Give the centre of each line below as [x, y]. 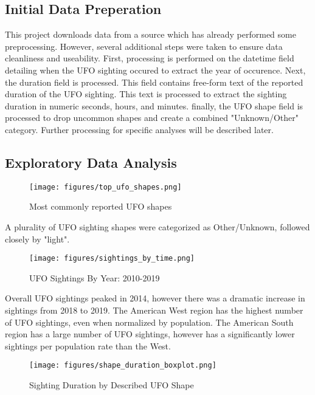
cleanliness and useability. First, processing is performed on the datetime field [150, 58]
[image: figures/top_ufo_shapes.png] [106, 187]
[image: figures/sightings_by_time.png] [112, 259]
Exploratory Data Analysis [91, 162]
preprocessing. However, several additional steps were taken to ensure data [144, 46]
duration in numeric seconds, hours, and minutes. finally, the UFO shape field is [154, 105]
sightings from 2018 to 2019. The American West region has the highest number [154, 310]
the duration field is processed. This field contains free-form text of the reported [154, 82]
